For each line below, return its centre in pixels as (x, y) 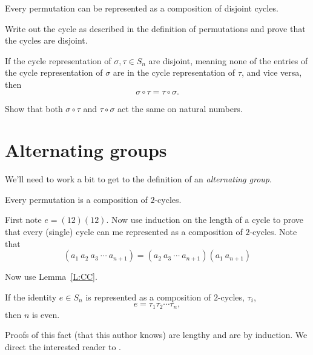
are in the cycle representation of (174, 72)
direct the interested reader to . (63, 347)
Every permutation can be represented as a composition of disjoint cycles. (142, 8)
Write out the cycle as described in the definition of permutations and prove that (155, 28)
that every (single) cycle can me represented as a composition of (124, 232)
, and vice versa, (272, 72)
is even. (46, 314)
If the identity (31, 297)
